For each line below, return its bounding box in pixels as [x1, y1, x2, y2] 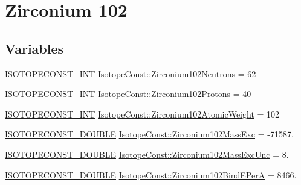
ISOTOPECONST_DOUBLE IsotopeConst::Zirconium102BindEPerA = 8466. [5, 168, 297, 181]
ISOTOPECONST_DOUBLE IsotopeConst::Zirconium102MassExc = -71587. [5, 128, 294, 140]
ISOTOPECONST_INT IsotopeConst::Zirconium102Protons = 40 [5, 87, 251, 100]
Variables [5, 39, 64, 57]
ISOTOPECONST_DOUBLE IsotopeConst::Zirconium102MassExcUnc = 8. [5, 148, 289, 160]
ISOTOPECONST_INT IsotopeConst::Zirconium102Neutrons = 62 [5, 67, 256, 80]
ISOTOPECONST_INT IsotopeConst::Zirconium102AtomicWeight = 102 [5, 107, 280, 120]
